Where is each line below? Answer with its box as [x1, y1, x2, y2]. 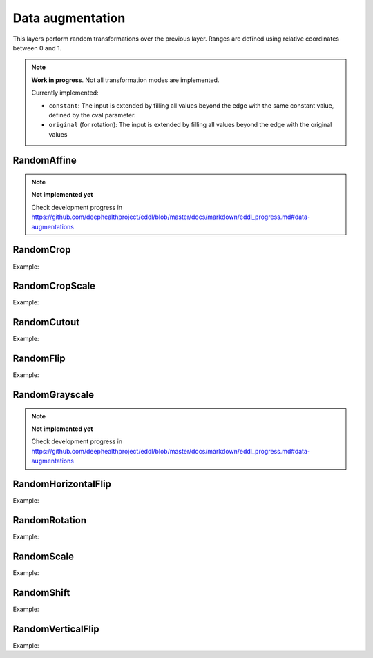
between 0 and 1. [12, 43, 62, 52]
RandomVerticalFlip [12, 623, 99, 635]
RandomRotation [12, 514, 86, 526]
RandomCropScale [12, 280, 96, 292]
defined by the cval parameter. [48, 110, 136, 119]
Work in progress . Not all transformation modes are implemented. [31, 76, 220, 84]
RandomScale [12, 550, 74, 562]
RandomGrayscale [12, 389, 95, 400]
